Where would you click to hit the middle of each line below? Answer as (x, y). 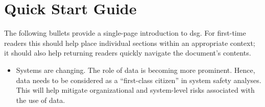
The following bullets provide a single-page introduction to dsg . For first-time (125, 33)
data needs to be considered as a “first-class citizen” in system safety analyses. (139, 80)
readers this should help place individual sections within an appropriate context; (130, 43)
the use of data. (41, 100)
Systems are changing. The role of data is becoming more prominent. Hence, (136, 70)
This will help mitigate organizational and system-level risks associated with (135, 90)
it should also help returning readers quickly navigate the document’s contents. (128, 53)
